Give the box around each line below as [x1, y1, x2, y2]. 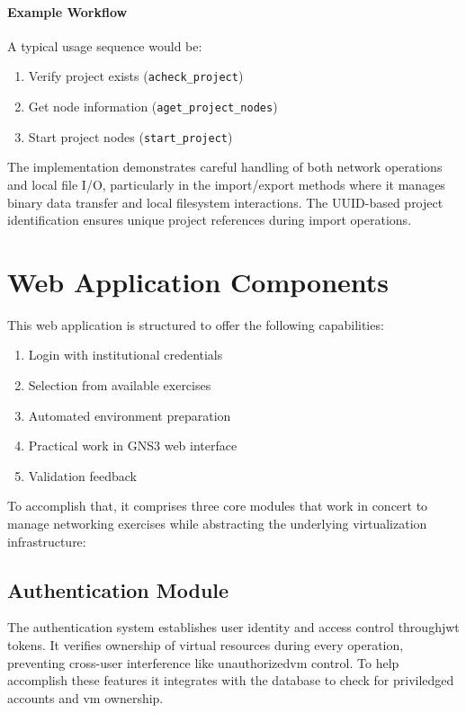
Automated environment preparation [28, 406, 231, 424]
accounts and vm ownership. [7, 688, 164, 707]
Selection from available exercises [28, 376, 211, 395]
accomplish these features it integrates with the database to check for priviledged [7, 671, 454, 690]
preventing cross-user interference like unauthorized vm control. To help [7, 653, 399, 672]
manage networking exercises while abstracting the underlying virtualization [7, 514, 427, 533]
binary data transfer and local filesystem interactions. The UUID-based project [7, 192, 444, 211]
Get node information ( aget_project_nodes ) [28, 97, 278, 116]
